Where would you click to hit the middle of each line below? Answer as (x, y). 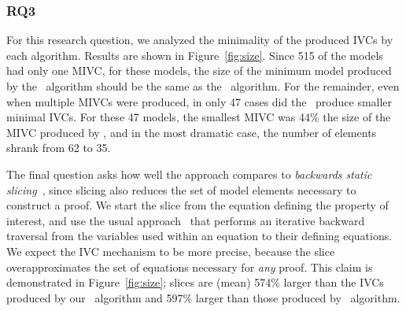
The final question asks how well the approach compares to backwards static (189, 174)
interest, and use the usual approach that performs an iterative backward (186, 220)
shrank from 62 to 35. (59, 148)
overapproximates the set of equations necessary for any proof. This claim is (190, 267)
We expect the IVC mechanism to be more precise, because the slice (171, 251)
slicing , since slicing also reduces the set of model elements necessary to (181, 189)
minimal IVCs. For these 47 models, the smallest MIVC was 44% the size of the (199, 117)
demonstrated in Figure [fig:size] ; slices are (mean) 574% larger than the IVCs (195, 282)
